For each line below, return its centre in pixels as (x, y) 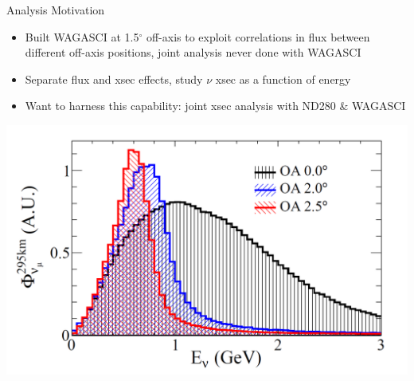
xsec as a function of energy (283, 79)
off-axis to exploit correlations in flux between (258, 36)
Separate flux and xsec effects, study (114, 79)
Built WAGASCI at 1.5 (82, 36)
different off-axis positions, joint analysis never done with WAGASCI (193, 52)
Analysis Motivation (56, 10)
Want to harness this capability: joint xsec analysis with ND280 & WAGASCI (215, 106)
